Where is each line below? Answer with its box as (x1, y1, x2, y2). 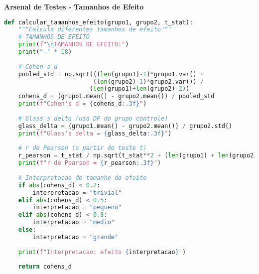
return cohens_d (18, 263, 72, 271)
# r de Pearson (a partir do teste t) (18, 144, 147, 152)
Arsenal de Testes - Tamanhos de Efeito (4, 1, 144, 11)
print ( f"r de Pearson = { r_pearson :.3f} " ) (18, 159, 161, 167)
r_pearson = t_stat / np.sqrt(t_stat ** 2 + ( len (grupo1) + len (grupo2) (18, 152, 258, 159)
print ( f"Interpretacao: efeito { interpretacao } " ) (18, 248, 186, 256)
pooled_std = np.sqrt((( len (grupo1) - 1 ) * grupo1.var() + (18, 70, 204, 78)
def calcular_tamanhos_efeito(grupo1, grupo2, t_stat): (4, 18, 193, 26)
